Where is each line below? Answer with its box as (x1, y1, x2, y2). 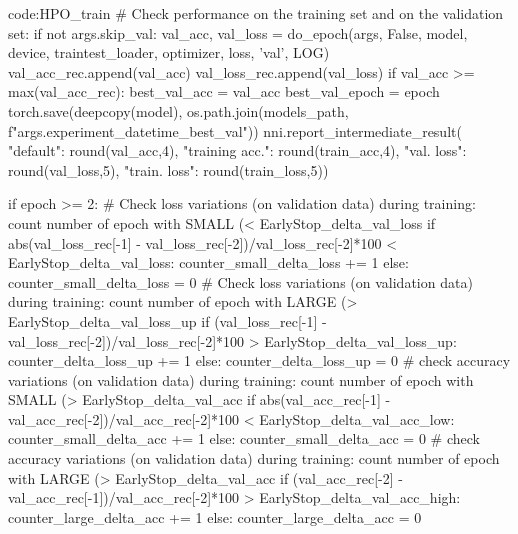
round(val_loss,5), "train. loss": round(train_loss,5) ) (8, 159, 329, 180)
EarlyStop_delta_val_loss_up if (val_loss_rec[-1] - (8, 310, 327, 331)
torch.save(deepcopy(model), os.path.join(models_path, (8, 100, 349, 121)
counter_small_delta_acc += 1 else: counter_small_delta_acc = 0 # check (8, 428, 480, 449)
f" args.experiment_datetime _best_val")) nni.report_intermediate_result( (8, 120, 462, 141)
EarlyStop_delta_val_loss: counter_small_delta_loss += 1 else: (8, 252, 409, 273)
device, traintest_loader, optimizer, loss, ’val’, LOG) (8, 42, 330, 63)
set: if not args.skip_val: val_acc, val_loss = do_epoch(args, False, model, (8, 22, 468, 43)
